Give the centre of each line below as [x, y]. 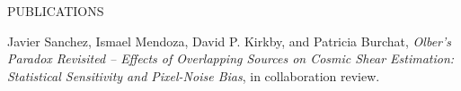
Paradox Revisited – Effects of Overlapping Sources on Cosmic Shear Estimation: [231, 58]
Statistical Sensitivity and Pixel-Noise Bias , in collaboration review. [194, 75]
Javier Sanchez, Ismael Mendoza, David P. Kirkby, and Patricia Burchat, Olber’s [229, 41]
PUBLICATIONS [56, 11]
